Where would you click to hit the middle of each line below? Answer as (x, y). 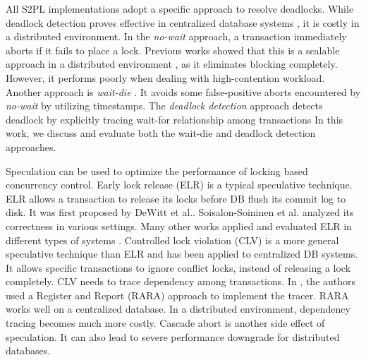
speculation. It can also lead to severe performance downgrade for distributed (173, 336)
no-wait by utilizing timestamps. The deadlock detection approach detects (164, 106)
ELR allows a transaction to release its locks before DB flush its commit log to (176, 198)
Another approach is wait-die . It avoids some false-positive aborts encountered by (183, 91)
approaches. (31, 146)
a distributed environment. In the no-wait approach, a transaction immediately (176, 36)
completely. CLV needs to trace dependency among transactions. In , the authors (181, 281)
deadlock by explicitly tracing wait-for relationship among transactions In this (175, 119)
